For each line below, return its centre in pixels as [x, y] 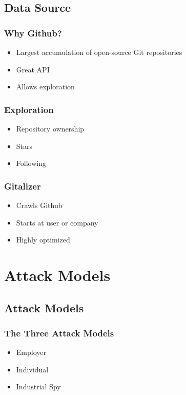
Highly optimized [43, 240]
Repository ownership [50, 128]
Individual [32, 369]
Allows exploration [45, 87]
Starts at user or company [57, 222]
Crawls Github [39, 205]
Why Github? [33, 33]
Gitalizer [23, 186]
